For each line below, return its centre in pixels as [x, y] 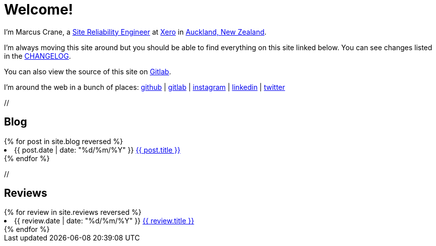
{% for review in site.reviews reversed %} [73, 212]
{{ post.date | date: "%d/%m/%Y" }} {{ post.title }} [97, 150]
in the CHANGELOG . [37, 56]
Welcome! [39, 10]
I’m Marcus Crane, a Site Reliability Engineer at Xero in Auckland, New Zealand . [135, 32]
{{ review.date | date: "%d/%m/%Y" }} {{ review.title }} [104, 221]
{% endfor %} [27, 158]
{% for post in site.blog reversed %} [64, 141]
